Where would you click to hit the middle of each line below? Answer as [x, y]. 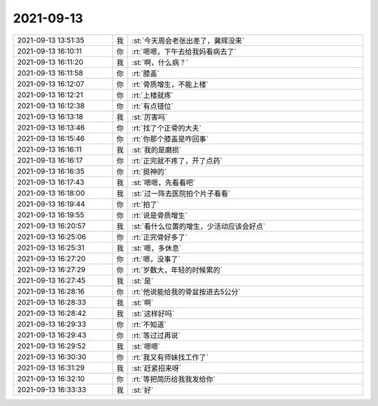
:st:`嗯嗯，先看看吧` [164, 182]
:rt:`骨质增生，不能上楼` [170, 84]
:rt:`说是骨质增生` [160, 215]
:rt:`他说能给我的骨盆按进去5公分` [186, 291]
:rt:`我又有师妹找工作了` [170, 357]
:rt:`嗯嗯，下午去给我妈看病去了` [184, 51]
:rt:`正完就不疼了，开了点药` [177, 161]
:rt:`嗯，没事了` [156, 259]
